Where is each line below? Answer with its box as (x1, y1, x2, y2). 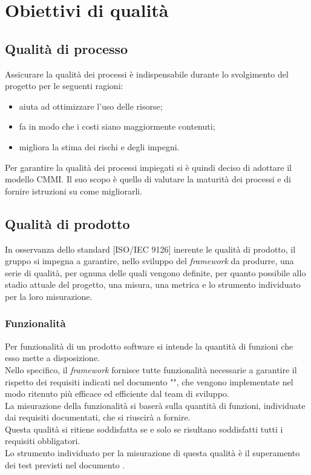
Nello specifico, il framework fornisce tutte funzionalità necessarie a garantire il (5, 363, 297, 376)
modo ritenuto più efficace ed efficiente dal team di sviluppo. (5, 387, 229, 400)
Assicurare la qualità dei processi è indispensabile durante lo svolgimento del (5, 67, 289, 80)
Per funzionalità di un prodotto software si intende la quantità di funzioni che (5, 339, 293, 352)
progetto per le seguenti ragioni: (5, 79, 123, 92)
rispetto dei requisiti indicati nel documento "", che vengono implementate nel (5, 375, 293, 388)
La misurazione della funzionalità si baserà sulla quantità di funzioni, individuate (5, 399, 306, 411)
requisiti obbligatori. (5, 434, 80, 447)
